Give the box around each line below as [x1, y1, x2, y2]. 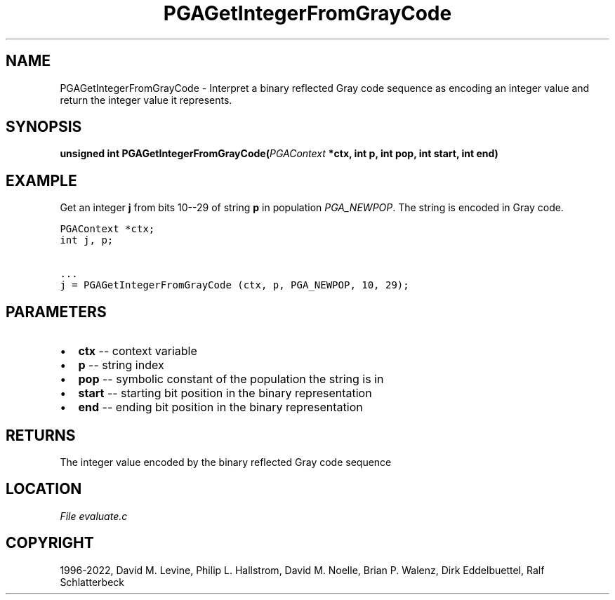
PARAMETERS [6, 302, 107, 321]
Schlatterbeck [60, 575, 124, 588]
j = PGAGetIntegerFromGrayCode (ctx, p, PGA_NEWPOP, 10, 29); [60, 279, 409, 291]
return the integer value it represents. [60, 93, 232, 106]
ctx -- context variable [78, 344, 197, 359]
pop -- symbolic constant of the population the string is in [78, 372, 384, 387]
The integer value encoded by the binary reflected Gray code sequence [60, 455, 392, 468]
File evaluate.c [60, 509, 128, 522]
